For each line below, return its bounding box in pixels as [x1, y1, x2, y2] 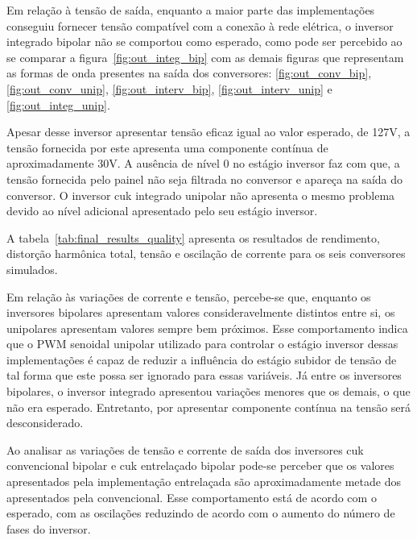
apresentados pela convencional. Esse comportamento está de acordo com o [6, 488, 377, 505]
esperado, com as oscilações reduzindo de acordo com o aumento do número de [6, 505, 395, 521]
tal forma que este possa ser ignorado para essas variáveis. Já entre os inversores [6, 367, 402, 384]
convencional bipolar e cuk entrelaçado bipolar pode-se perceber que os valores [6, 457, 394, 474]
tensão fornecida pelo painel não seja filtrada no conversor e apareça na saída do [6, 170, 403, 187]
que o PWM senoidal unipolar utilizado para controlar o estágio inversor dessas [6, 335, 398, 352]
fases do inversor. [6, 520, 91, 537]
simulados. [6, 260, 58, 277]
